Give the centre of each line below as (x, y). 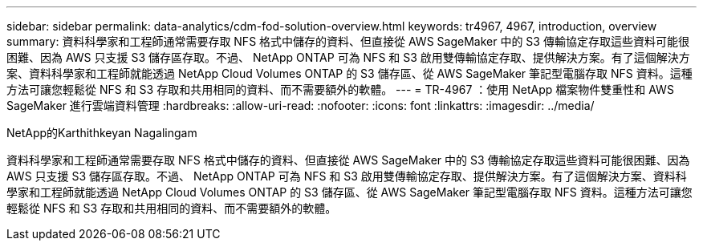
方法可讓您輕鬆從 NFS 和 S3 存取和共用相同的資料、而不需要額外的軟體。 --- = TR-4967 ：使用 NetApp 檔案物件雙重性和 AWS (340, 89)
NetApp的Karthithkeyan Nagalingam (102, 133)
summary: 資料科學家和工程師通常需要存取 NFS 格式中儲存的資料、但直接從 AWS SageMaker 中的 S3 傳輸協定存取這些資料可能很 (348, 41)
